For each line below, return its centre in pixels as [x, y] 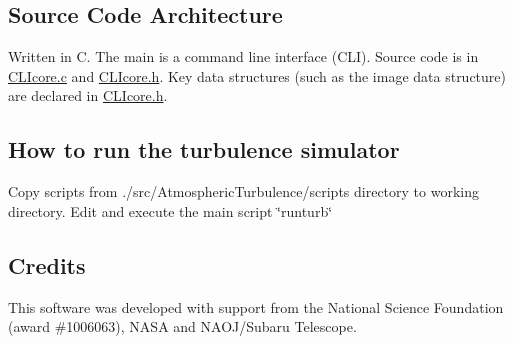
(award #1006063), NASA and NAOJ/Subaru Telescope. [182, 326]
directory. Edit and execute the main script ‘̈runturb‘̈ [170, 210]
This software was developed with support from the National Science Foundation [256, 306]
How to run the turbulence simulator [204, 149]
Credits [47, 264]
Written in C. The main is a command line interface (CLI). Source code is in [243, 56]
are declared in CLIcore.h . [88, 95]
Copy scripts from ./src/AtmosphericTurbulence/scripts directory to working [243, 191]
